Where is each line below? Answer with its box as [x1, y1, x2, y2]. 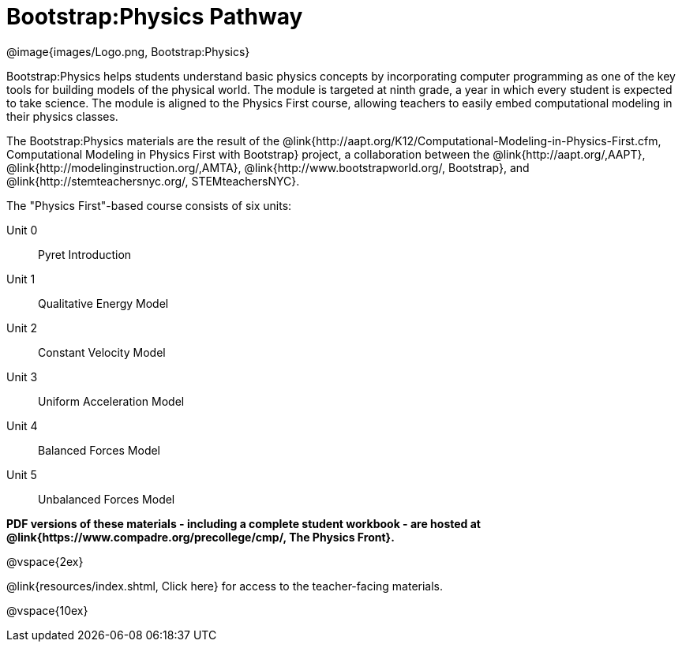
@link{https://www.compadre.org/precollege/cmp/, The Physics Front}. [6, 530, 395, 544]
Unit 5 [6, 467, 37, 481]
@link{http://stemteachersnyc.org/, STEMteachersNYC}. [6, 174, 300, 188]
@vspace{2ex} [6, 554, 84, 568]
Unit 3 [6, 369, 38, 384]
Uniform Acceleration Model [38, 394, 185, 408]
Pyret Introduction [38, 247, 132, 261]
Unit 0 [6, 223, 38, 237]
